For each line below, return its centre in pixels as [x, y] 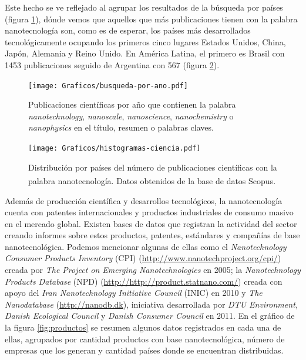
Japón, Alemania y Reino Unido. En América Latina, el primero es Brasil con [145, 53]
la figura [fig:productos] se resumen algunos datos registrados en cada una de [143, 327]
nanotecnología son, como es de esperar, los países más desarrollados [128, 30]
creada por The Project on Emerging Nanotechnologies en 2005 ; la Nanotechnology [153, 270]
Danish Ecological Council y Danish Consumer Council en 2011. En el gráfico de [150, 316]
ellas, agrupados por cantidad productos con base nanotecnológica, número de [145, 339]
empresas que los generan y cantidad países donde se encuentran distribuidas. [144, 350]
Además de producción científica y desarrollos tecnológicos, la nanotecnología [144, 200]
